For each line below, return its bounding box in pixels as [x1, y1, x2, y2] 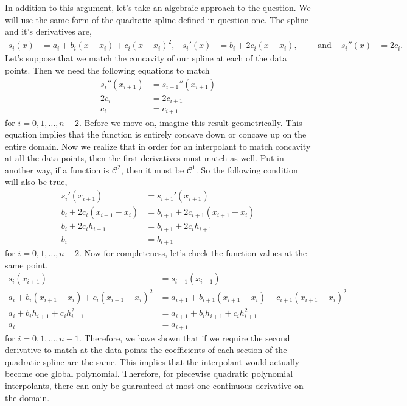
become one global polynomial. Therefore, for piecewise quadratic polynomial [5, 367, 293, 380]
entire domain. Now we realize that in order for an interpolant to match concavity [5, 139, 311, 152]
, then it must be [120, 163, 184, 176]
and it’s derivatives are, [5, 25, 92, 38]
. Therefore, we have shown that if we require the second [78, 331, 290, 344]
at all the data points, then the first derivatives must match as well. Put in [5, 152, 284, 164]
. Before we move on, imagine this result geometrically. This [78, 116, 302, 128]
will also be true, [5, 175, 68, 188]
